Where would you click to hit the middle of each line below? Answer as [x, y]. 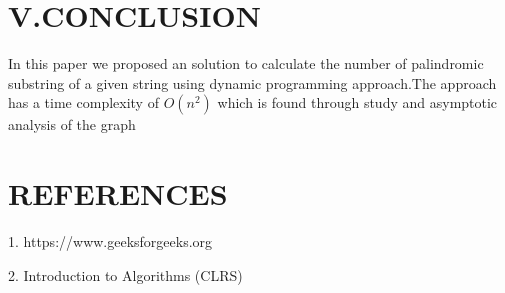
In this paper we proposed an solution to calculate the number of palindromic [246, 63]
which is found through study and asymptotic [357, 102]
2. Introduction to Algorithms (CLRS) [125, 274]
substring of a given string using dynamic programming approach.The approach [252, 82]
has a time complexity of [83, 102]
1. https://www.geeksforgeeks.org [110, 241]
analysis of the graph [72, 124]
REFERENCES [118, 193]
